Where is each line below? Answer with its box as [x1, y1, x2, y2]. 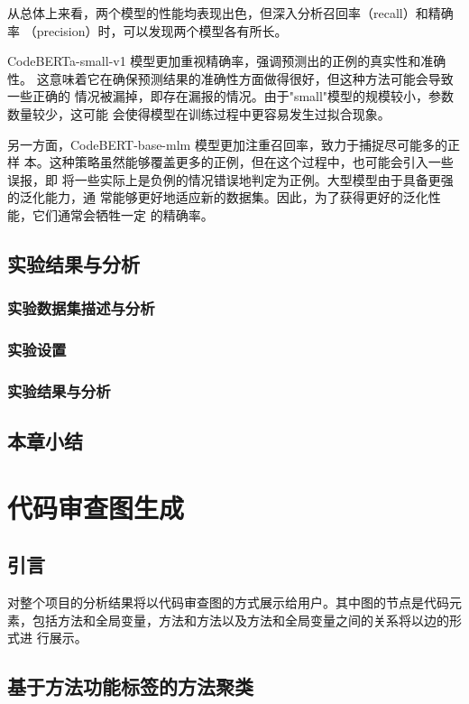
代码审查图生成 [7, 488, 185, 525]
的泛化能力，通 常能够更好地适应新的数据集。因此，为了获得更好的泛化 [7, 188, 428, 207]
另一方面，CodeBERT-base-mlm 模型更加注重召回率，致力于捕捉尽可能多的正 [7, 134, 460, 153]
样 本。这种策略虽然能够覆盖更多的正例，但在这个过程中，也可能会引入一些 [7, 153, 454, 171]
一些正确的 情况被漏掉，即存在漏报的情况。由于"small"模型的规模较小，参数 [7, 87, 455, 106]
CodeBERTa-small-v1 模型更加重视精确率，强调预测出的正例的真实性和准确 [7, 51, 446, 70]
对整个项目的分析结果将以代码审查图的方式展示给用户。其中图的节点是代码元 [7, 593, 462, 612]
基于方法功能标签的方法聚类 [7, 672, 253, 700]
